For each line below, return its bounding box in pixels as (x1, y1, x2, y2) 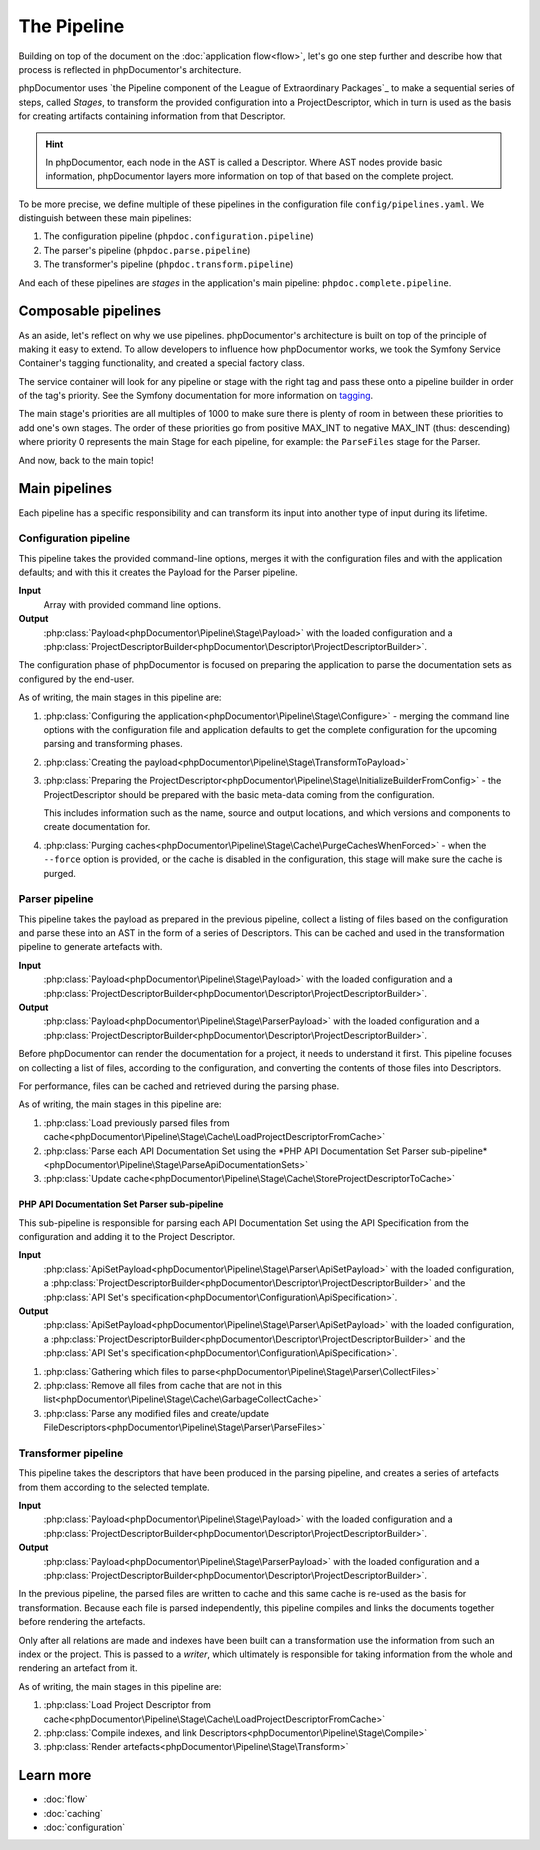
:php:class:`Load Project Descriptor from (43, 1699, 212, 1711)
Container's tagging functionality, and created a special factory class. (18, 357, 305, 369)
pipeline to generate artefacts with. (18, 941, 163, 953)
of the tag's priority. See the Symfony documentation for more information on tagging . (18, 390, 374, 402)
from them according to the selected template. (18, 1481, 210, 1493)
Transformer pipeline (18, 1446, 124, 1460)
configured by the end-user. (18, 673, 135, 685)
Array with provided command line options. (43, 598, 222, 610)
